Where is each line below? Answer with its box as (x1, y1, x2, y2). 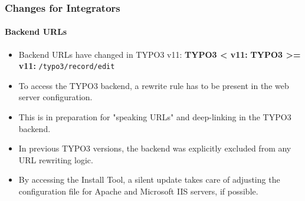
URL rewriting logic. (18, 153, 93, 166)
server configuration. (18, 91, 93, 103)
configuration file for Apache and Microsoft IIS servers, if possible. (18, 185, 258, 197)
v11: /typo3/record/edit (18, 60, 115, 72)
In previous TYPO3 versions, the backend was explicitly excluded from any (18, 142, 291, 154)
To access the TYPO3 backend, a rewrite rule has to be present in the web (18, 79, 289, 91)
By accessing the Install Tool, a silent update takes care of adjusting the (18, 173, 280, 186)
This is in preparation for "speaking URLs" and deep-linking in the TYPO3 (18, 111, 291, 123)
